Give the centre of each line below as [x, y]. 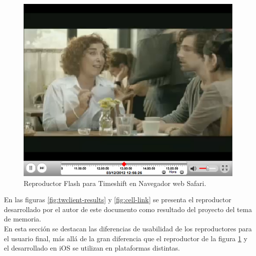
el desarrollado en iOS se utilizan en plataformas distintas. [92, 248]
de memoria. [23, 219]
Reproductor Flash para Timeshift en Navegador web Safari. [115, 183]
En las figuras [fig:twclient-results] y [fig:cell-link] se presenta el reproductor [118, 200]
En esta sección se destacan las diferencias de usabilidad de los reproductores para [128, 228]
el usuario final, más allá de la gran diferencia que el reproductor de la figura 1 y [126, 238]
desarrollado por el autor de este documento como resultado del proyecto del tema [128, 209]
